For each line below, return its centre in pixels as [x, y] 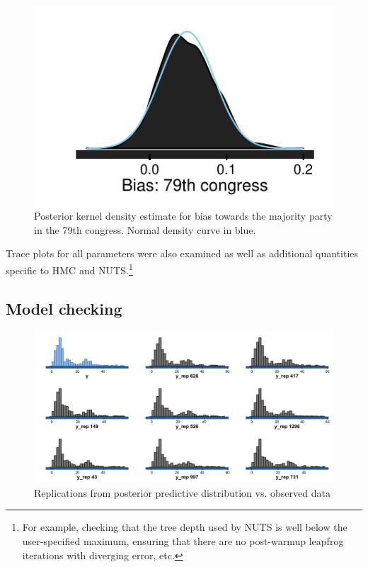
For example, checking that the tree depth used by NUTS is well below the [185, 527]
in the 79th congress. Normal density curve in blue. [145, 229]
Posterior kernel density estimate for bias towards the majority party [183, 216]
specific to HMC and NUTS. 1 [69, 269]
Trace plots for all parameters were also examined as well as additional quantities [182, 253]
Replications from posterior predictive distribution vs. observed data [182, 492]
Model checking [64, 308]
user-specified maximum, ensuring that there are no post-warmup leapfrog [183, 540]
